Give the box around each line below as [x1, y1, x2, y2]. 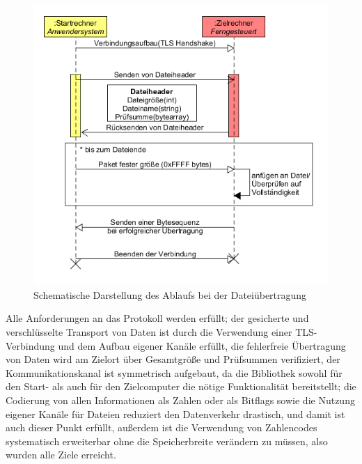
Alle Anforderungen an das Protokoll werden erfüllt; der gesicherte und [6, 311, 309, 325]
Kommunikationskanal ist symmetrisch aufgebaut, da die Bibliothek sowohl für [6, 365, 343, 380]
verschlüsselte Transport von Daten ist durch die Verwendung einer [6, 325, 292, 339]
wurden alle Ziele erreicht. [6, 447, 116, 462]
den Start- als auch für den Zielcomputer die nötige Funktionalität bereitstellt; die [6, 379, 356, 394]
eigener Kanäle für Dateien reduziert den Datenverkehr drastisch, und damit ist [6, 406, 345, 421]
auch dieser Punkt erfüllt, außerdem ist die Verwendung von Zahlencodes [6, 420, 317, 435]
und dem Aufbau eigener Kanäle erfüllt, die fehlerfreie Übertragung [58, 338, 346, 353]
